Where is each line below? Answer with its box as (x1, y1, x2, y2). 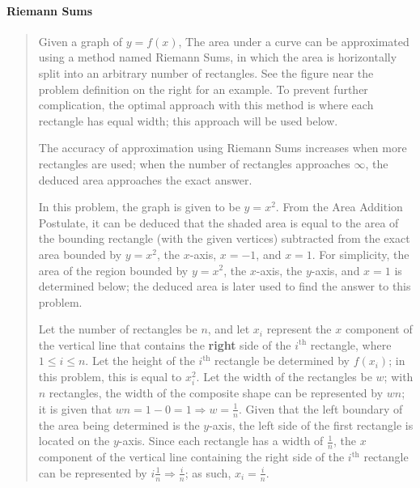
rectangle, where (310, 336, 392, 353)
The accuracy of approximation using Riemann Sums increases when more (38, 139, 407, 156)
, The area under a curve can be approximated (178, 32, 409, 49)
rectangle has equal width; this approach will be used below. (38, 112, 338, 129)
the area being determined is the (38, 416, 200, 433)
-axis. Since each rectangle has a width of (118, 432, 324, 449)
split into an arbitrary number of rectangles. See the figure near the (38, 64, 374, 81)
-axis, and (311, 261, 360, 278)
